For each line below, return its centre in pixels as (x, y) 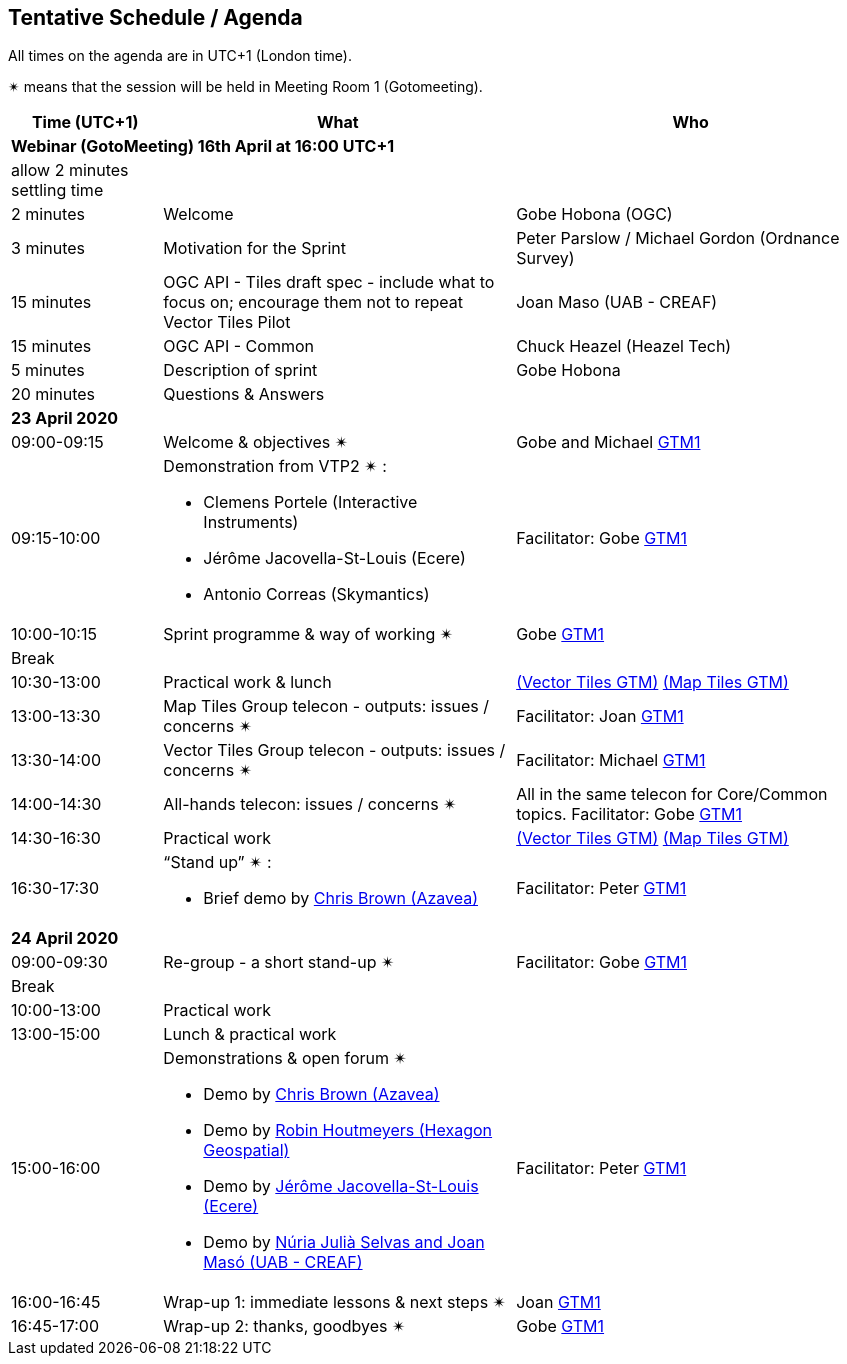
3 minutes (48, 248)
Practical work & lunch (247, 682)
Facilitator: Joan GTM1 (600, 716)
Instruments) (251, 522)
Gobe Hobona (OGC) (594, 214)
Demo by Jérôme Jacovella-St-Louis (341, 1186)
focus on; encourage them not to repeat (313, 302)
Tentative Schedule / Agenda (155, 17)
